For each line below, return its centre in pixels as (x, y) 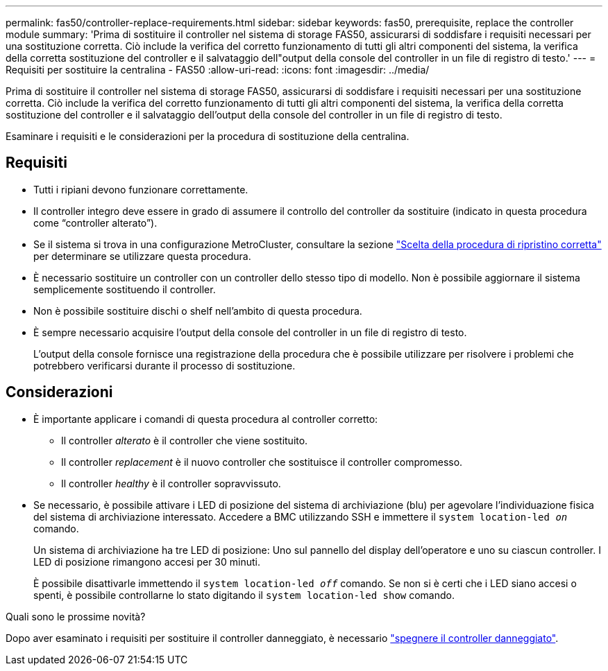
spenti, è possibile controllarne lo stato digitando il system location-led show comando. (244, 595)
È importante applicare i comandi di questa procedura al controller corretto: (206, 419)
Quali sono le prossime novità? (76, 616)
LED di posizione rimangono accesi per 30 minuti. (147, 561)
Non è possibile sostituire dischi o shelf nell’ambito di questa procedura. (198, 311)
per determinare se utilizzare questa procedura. (142, 256)
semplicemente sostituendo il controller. (125, 289)
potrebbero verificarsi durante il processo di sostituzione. (164, 365)
